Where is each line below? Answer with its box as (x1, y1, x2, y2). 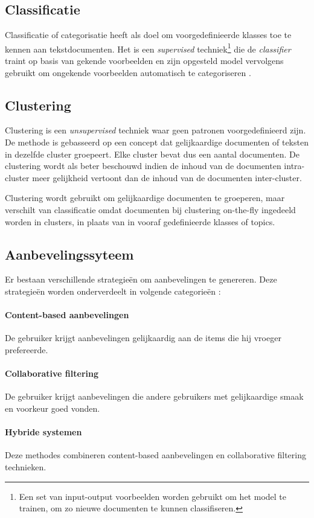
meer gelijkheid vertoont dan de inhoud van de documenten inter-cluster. (32, 171, 302, 184)
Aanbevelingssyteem (5, 245, 134, 263)
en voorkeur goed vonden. (5, 401, 100, 414)
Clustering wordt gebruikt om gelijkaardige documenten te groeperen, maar (5, 191, 285, 204)
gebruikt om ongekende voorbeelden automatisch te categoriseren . (5, 66, 251, 78)
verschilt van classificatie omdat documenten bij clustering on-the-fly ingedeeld (5, 203, 296, 216)
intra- (284, 159, 305, 172)
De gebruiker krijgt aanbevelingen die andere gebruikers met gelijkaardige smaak (5, 390, 304, 403)
